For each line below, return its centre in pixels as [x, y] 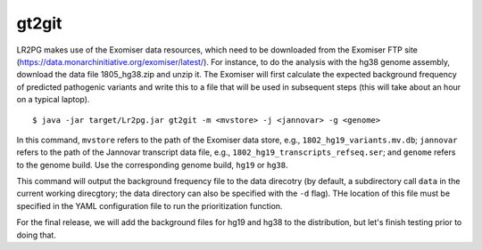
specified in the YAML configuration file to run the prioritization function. [150, 206]
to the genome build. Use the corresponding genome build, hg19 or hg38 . [153, 165]
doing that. [37, 235]
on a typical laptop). [53, 100]
